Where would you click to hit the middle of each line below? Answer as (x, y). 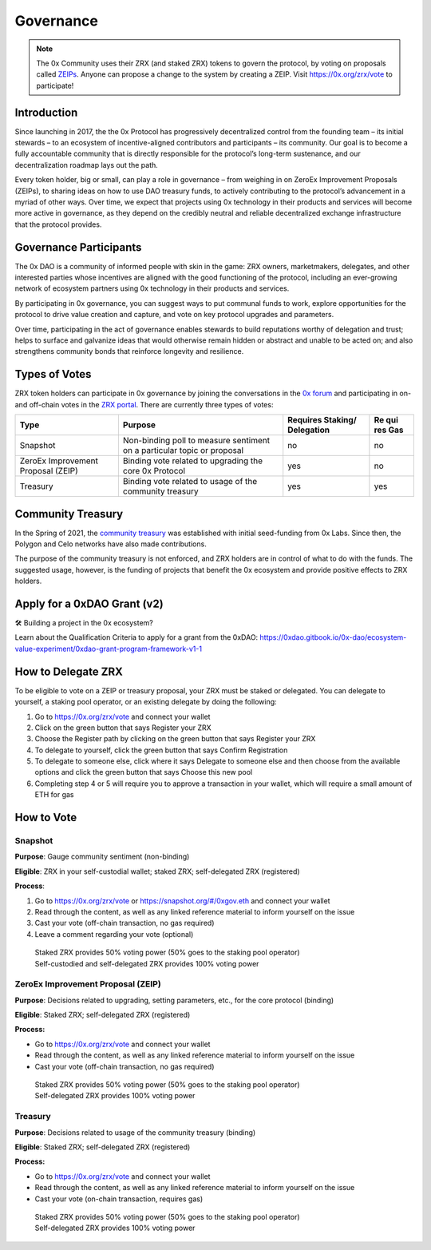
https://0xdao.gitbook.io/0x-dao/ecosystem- (333, 637)
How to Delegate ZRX (69, 671)
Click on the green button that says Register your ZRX (123, 728)
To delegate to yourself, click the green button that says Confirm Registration (161, 750)
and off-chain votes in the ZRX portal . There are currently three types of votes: (144, 404)
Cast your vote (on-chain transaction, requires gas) (119, 1199)
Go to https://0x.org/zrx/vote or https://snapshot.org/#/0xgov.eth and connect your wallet (182, 901)
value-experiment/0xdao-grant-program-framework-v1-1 (109, 649)
